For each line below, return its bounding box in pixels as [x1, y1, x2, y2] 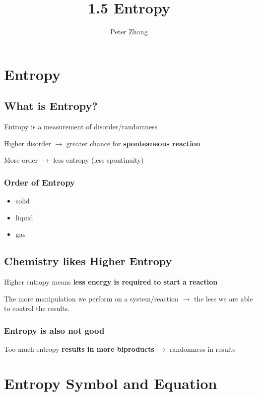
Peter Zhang [110, 26, 148, 37]
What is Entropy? [4, 98, 98, 113]
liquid [15, 212, 33, 222]
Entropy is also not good [4, 324, 105, 336]
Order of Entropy [4, 176, 75, 188]
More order [4, 155, 38, 165]
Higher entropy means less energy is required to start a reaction [4, 277, 218, 287]
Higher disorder [4, 138, 51, 148]
